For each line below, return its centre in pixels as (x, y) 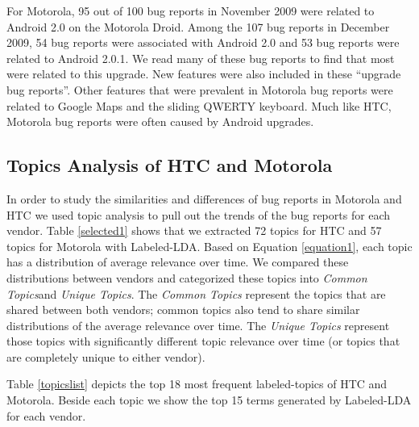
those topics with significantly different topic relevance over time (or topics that (203, 341)
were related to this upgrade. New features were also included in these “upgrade (204, 74)
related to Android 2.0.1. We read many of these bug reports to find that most (201, 58)
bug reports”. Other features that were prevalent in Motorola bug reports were (200, 89)
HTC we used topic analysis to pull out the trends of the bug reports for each (199, 214)
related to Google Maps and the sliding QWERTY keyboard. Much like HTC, (199, 105)
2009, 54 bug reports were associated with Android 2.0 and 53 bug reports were (203, 42)
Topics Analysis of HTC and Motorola (170, 165)
